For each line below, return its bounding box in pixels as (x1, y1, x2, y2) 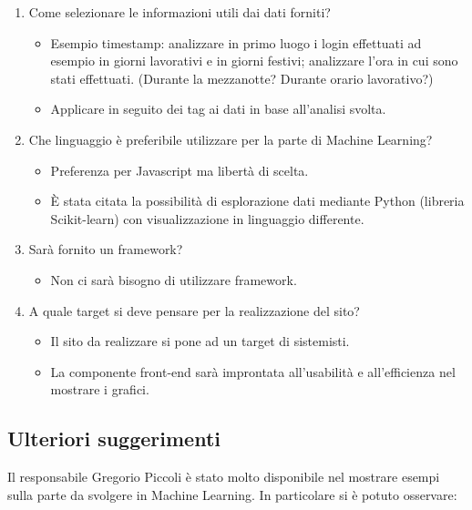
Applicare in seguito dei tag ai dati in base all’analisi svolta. (50, 99, 386, 118)
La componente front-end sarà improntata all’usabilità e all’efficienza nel (50, 362, 456, 381)
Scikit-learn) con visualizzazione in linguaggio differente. (50, 209, 364, 228)
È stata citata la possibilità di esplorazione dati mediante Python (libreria (50, 191, 465, 210)
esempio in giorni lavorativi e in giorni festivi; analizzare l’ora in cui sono (50, 51, 458, 70)
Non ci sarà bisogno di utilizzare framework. (50, 270, 297, 289)
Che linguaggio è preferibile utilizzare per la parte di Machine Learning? (28, 129, 433, 148)
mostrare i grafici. (50, 380, 149, 399)
